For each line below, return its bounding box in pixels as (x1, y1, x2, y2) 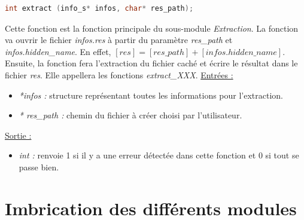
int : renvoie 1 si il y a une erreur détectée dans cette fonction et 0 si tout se (19, 149, 299, 161)
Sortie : (5, 129, 32, 141)
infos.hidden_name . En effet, (5, 45, 111, 57)
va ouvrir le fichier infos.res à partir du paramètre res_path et (5, 33, 233, 46)
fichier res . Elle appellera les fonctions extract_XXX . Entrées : (5, 68, 233, 81)
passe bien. (19, 160, 59, 173)
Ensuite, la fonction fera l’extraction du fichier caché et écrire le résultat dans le (5, 57, 298, 69)
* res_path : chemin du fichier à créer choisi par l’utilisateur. (19, 109, 242, 121)
